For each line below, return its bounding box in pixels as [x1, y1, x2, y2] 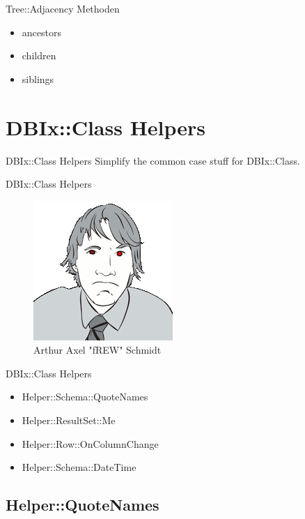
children [22, 48, 56, 63]
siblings [22, 71, 54, 86]
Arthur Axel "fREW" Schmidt [33, 343, 162, 357]
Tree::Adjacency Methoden [6, 1, 120, 15]
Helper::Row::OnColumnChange [22, 436, 159, 451]
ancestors [22, 24, 61, 39]
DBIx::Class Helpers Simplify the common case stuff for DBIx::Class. [6, 153, 300, 167]
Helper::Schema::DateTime [22, 460, 136, 474]
